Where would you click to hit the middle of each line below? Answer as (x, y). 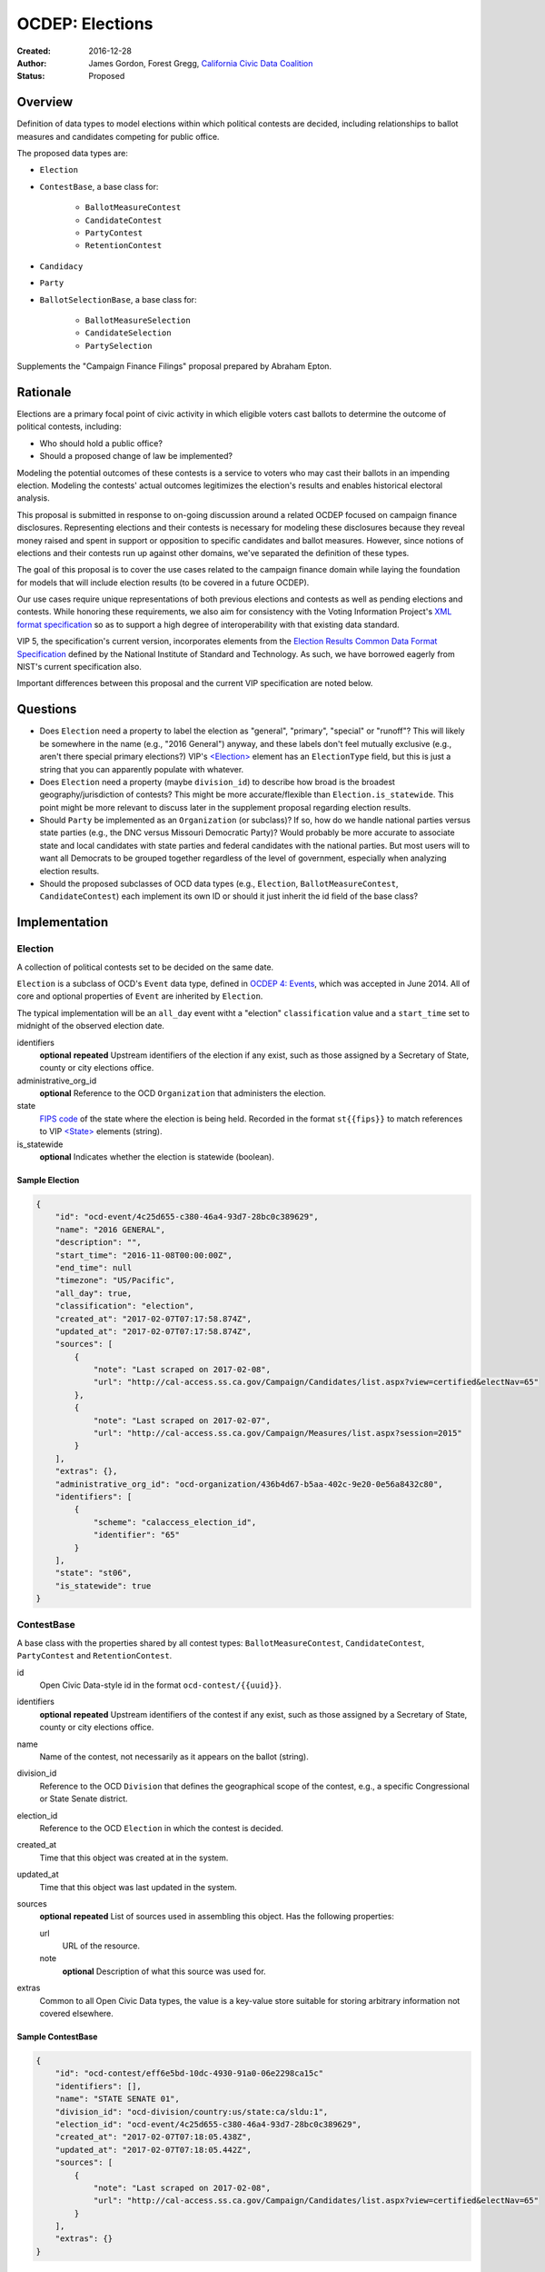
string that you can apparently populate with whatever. (142, 769)
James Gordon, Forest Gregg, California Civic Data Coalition (201, 63)
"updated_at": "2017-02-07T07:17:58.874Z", (153, 1331)
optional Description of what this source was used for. (164, 1971)
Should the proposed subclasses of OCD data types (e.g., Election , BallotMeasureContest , (219, 884)
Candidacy (61, 266)
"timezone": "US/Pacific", (115, 1280)
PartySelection (119, 346)
